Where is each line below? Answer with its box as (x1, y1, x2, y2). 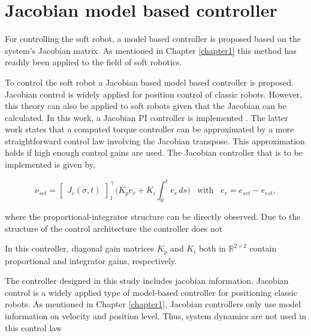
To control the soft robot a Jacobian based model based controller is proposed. (5, 75, 294, 88)
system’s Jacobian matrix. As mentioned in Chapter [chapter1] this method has (5, 44, 297, 56)
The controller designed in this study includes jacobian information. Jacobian (5, 274, 289, 287)
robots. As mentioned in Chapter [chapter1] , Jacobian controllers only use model (5, 298, 301, 310)
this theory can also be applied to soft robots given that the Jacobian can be (5, 99, 286, 112)
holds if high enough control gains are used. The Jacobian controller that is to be (5, 146, 303, 159)
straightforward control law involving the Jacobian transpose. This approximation (5, 134, 305, 147)
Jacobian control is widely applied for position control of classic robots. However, (5, 87, 303, 100)
